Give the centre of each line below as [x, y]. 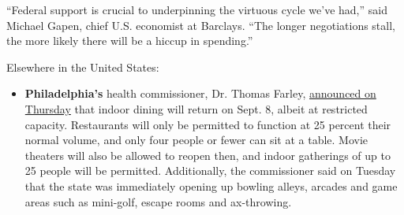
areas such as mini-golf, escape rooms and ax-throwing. [158, 201]
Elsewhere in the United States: [83, 67]
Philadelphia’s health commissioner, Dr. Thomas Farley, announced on [200, 93]
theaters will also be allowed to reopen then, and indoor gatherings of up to [208, 155]
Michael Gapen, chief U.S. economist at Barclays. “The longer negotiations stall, [201, 25]
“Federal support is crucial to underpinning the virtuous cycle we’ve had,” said [197, 9]
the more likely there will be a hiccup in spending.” [130, 41]
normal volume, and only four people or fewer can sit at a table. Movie [196, 140]
